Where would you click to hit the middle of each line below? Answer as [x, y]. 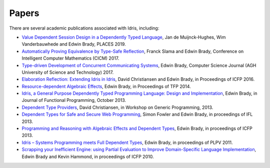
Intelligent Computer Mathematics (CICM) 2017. [70, 58]
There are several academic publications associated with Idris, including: [84, 28]
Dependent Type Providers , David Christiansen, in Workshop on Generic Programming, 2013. [117, 107]
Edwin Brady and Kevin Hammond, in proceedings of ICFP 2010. [88, 156]
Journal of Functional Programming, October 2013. [74, 100]
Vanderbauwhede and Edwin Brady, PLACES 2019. [74, 44]
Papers [24, 13]
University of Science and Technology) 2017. [68, 72]
